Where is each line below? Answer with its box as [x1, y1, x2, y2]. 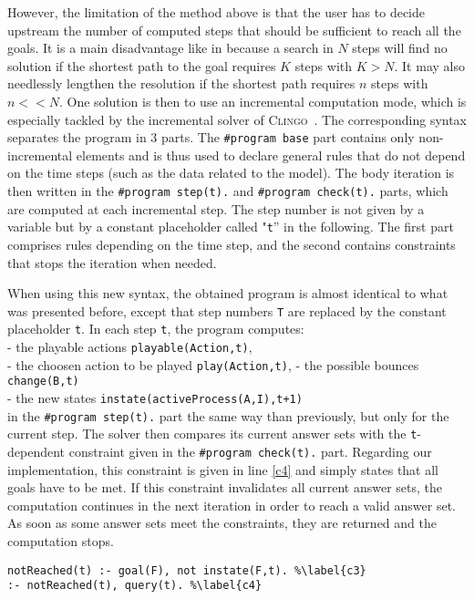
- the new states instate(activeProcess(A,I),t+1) [7, 387, 303, 407]
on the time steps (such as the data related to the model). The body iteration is [7, 163, 455, 182]
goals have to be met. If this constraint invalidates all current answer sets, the [7, 478, 443, 497]
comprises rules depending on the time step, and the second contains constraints [7, 234, 456, 253]
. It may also [394, 56, 465, 75]
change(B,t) [7, 375, 79, 388]
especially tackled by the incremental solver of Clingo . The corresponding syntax [7, 109, 468, 129]
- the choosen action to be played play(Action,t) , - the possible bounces [7, 355, 419, 374]
